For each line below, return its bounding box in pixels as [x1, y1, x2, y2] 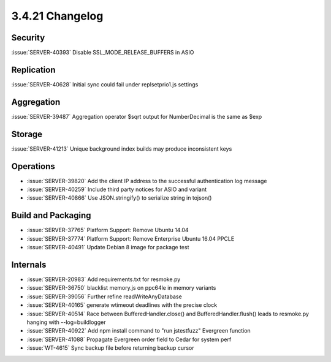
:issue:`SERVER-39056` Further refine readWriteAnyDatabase [26, 293, 182, 300]
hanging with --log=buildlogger [26, 319, 106, 326]
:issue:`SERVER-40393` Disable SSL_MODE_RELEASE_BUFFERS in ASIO [11, 49, 194, 56]
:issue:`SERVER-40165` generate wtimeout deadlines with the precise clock [26, 301, 218, 309]
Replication [11, 64, 56, 75]
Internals [11, 259, 47, 270]
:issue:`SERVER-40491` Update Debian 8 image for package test [26, 244, 189, 251]
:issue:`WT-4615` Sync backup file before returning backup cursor [26, 344, 194, 352]
